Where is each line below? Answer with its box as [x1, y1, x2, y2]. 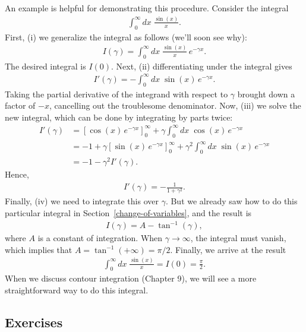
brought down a [237, 87, 295, 100]
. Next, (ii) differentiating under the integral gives [111, 59, 292, 72]
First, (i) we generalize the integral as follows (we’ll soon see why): [5, 30, 247, 43]
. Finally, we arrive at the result [170, 243, 286, 255]
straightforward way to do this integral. [5, 284, 149, 296]
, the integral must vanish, [190, 232, 286, 244]
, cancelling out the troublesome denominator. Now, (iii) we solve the [49, 99, 301, 112]
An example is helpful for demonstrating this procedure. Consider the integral [5, 2, 289, 14]
